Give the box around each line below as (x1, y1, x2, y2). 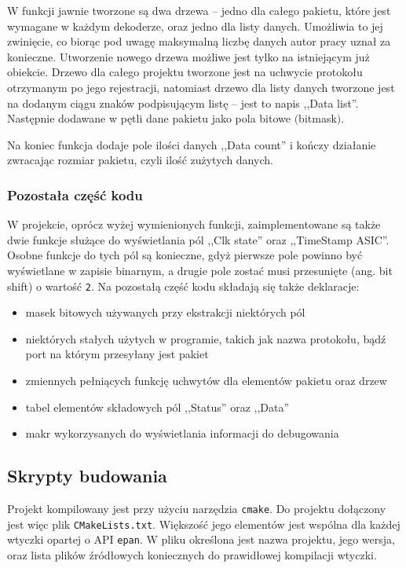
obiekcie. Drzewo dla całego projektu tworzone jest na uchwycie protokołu (7, 64, 363, 80)
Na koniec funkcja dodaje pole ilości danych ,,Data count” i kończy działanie (7, 136, 376, 152)
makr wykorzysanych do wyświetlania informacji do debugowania (25, 425, 339, 442)
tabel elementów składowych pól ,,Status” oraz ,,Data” (25, 398, 290, 415)
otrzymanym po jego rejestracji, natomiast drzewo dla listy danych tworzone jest (7, 79, 395, 95)
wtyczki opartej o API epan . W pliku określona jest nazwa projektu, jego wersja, (7, 531, 395, 548)
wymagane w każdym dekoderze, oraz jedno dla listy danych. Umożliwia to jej (7, 17, 383, 34)
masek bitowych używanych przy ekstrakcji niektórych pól (25, 304, 305, 321)
